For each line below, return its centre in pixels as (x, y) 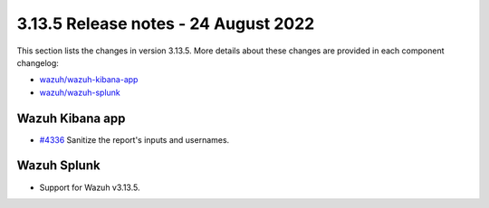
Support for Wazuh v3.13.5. (90, 187)
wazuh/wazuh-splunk (80, 92)
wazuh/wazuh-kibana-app (89, 80)
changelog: (38, 62)
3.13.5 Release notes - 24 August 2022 (166, 24)
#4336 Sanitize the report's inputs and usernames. (134, 139)
